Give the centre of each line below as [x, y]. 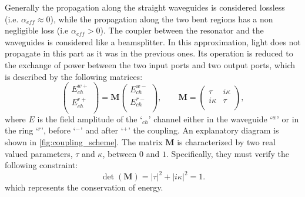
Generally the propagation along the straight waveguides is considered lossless [145, 7]
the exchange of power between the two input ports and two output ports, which [150, 64]
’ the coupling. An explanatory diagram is [204, 130]
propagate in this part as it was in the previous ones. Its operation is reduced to [149, 53]
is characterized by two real [226, 141]
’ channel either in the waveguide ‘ [210, 118]
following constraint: [41, 165]
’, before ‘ [58, 130]
